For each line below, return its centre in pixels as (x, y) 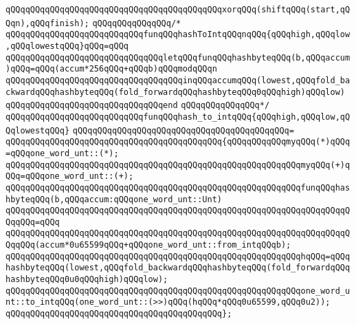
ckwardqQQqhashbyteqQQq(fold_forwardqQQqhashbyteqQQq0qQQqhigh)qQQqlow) (175, 92)
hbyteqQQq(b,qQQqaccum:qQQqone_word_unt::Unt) (114, 199)
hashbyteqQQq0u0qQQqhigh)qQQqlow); (87, 280)
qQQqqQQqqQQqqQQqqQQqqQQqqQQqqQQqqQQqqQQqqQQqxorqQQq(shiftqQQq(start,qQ (178, 10)
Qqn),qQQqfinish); (47, 23)
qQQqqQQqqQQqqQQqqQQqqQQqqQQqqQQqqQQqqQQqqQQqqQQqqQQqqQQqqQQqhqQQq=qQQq (178, 256)
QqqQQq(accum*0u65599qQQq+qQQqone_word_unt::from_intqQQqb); (148, 245)
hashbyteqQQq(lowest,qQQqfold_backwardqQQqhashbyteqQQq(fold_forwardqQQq (178, 268)
